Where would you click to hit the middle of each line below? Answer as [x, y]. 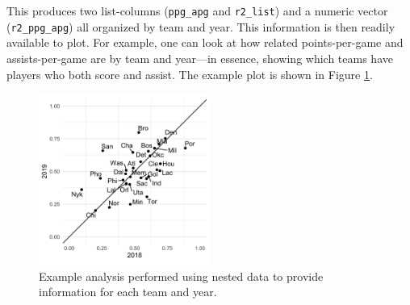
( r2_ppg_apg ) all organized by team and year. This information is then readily [201, 26]
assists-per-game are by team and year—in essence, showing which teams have [200, 58]
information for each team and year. [128, 292]
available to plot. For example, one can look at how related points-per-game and [205, 42]
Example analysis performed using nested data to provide [181, 276]
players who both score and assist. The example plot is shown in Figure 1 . [190, 74]
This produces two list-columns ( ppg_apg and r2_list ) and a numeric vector [197, 10]
